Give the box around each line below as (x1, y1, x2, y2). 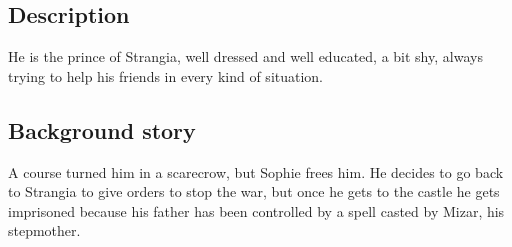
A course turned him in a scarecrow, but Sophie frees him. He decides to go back (8, 161, 504, 182)
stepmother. (8, 220, 81, 241)
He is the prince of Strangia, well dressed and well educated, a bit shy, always (8, 46, 483, 67)
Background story (8, 114, 196, 145)
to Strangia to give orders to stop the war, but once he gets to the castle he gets (8, 181, 500, 202)
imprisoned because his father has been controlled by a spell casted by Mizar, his (8, 200, 505, 221)
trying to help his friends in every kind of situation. (8, 65, 324, 86)
